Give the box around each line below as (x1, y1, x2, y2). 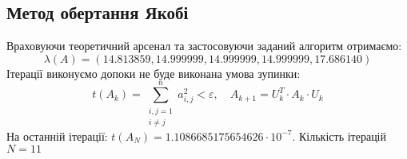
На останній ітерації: (6, 127, 108, 144)
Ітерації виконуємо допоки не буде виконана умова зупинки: (6, 64, 301, 81)
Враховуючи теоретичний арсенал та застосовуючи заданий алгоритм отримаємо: (6, 37, 402, 54)
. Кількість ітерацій (292, 127, 387, 144)
